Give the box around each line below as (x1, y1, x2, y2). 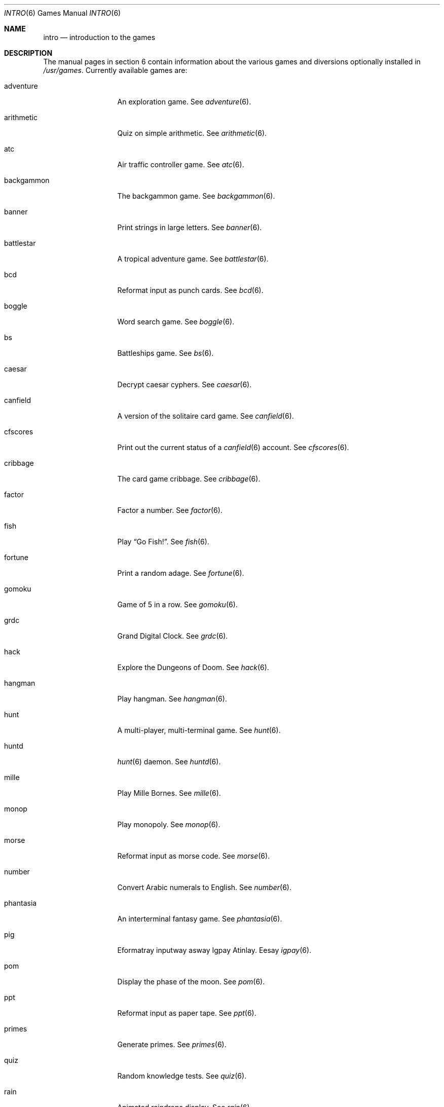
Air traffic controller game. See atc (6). (117, 160, 244, 169)
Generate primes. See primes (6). (117, 1040, 227, 1049)
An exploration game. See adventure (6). (117, 97, 251, 106)
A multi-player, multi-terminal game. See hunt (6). (117, 726, 281, 734)
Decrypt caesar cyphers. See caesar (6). (117, 380, 252, 389)
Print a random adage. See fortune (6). (117, 569, 244, 577)
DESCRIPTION (4, 49, 53, 57)
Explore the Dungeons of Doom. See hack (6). (117, 663, 269, 672)
